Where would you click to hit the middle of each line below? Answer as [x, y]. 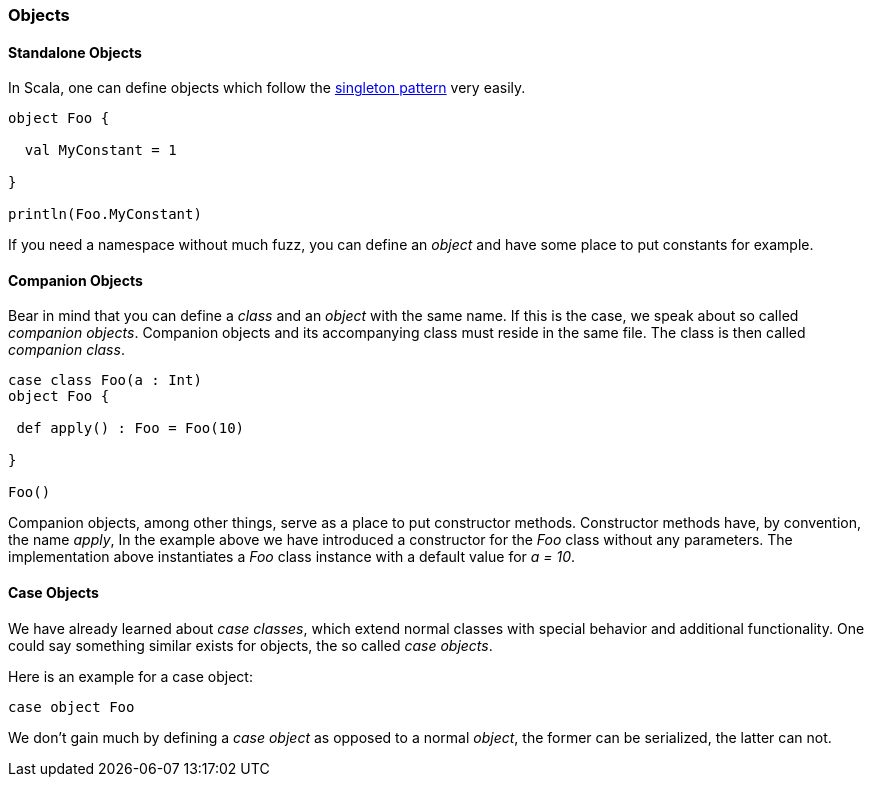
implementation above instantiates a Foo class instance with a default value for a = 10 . [292, 557]
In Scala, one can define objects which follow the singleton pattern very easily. [267, 88]
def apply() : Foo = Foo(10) [130, 428]
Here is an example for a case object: [130, 676]
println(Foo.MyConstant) [105, 214]
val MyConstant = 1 [100, 150]
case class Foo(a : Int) [105, 380]
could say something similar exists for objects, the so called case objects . [250, 645]
